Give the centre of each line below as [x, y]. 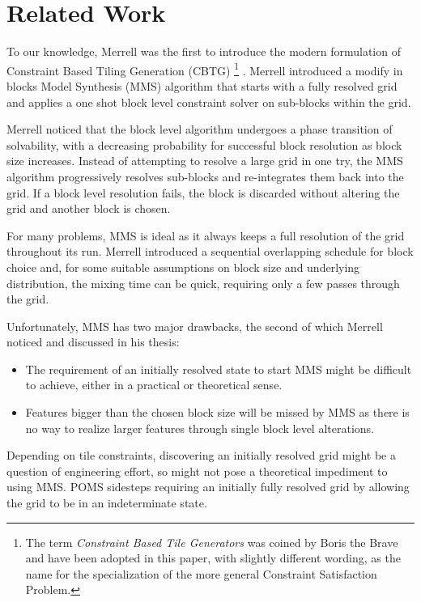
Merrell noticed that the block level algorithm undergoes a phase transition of [200, 129]
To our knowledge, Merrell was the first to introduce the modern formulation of [204, 51]
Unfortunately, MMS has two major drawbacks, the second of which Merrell [195, 326]
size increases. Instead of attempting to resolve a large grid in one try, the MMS [205, 161]
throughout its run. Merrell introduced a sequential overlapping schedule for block [210, 251]
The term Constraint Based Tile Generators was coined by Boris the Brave [212, 542]
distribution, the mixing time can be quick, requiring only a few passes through [203, 283]
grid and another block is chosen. [89, 208]
